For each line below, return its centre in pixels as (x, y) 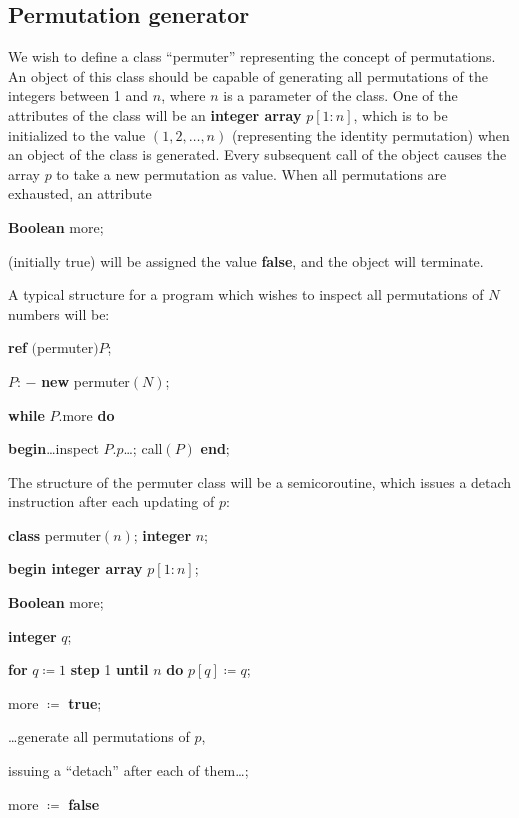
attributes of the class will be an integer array (155, 114)
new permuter (85, 380)
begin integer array (75, 568)
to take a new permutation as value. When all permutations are (251, 173)
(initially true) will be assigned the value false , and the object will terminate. (246, 260)
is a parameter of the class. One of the (340, 95)
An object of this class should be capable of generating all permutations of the (248, 75)
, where (183, 95)
